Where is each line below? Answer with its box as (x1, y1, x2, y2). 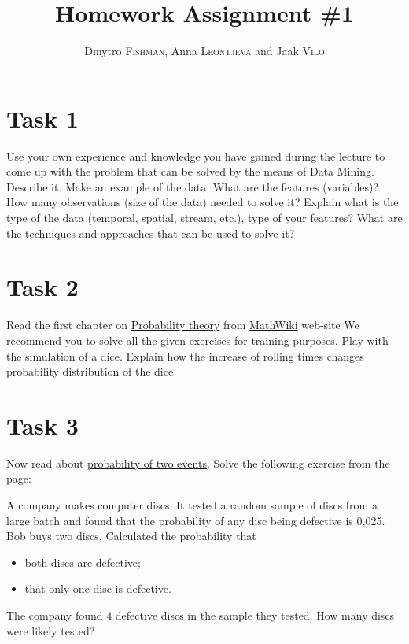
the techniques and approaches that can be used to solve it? (6, 224, 295, 241)
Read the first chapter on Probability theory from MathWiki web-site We (6, 316, 359, 333)
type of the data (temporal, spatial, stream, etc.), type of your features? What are (6, 209, 403, 226)
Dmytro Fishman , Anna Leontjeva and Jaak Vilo (84, 43, 325, 59)
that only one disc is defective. (24, 580, 171, 597)
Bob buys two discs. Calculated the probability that (6, 527, 256, 544)
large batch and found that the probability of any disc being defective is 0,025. (6, 512, 385, 528)
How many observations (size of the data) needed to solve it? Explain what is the (6, 194, 399, 210)
